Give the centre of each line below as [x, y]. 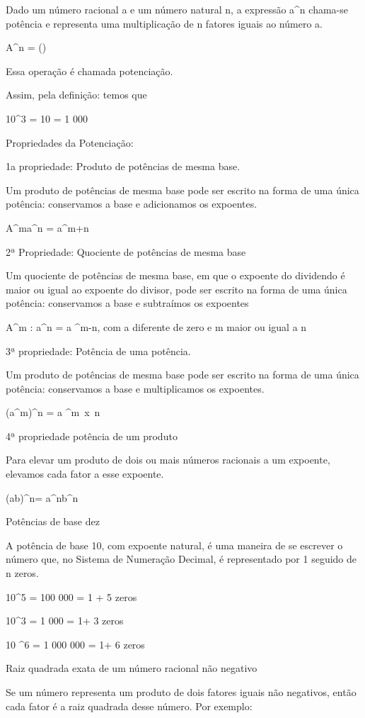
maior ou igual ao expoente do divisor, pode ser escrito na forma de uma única [176, 289]
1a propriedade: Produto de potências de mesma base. [123, 166]
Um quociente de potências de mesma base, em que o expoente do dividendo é [175, 275]
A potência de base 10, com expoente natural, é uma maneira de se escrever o [174, 545]
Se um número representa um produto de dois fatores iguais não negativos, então [181, 692]
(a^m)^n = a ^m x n [53, 412]
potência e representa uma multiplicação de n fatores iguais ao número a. [164, 23]
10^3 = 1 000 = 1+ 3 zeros [65, 621]
